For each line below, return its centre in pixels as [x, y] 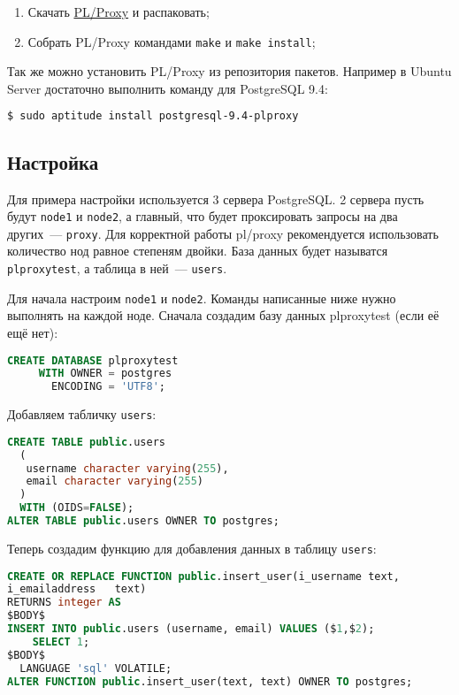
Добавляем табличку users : [82, 414]
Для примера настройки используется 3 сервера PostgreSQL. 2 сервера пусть [216, 199]
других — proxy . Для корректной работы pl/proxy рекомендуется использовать [223, 233]
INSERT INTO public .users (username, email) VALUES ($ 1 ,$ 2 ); [191, 629]
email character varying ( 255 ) [115, 481]
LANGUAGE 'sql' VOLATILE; [96, 668]
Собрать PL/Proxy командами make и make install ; [172, 41]
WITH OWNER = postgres [105, 374]
